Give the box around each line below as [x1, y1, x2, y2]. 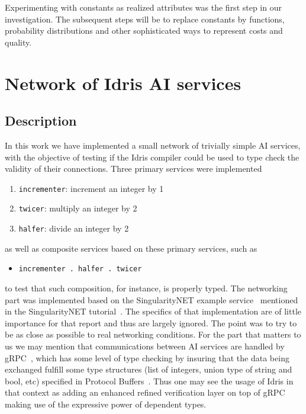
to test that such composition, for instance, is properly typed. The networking [5, 281, 288, 294]
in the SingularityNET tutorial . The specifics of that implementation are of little [5, 305, 302, 317]
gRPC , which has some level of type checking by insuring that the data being [5, 351, 289, 364]
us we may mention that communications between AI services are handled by [5, 339, 285, 352]
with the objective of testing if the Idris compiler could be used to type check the [5, 150, 299, 163]
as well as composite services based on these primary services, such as [5, 242, 257, 254]
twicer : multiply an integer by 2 [18, 202, 137, 214]
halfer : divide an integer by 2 [18, 222, 129, 235]
